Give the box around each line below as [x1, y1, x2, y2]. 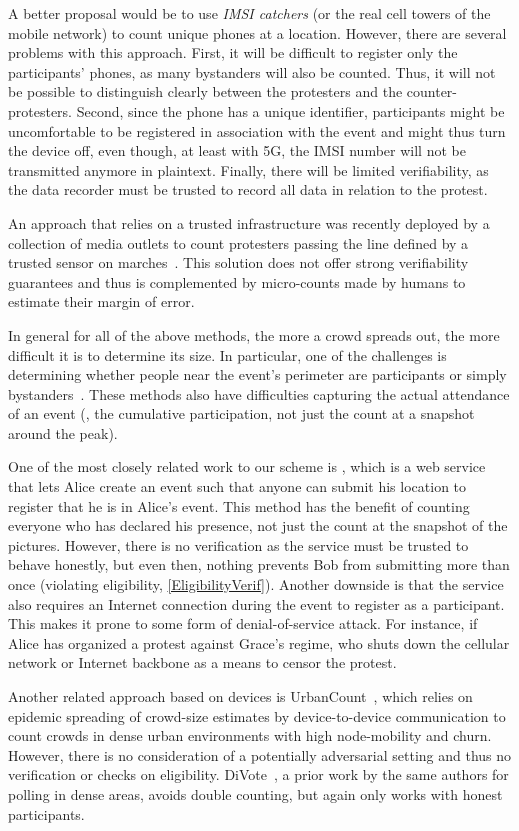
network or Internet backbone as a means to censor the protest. [8, 652, 397, 673]
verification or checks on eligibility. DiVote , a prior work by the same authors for [8, 764, 509, 785]
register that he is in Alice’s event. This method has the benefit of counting [8, 495, 470, 516]
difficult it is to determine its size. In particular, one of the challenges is [8, 344, 447, 365]
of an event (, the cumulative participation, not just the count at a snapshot [8, 403, 475, 424]
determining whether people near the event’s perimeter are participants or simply [8, 364, 507, 385]
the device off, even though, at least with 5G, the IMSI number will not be [8, 140, 466, 161]
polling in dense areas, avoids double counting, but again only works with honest [8, 783, 503, 804]
